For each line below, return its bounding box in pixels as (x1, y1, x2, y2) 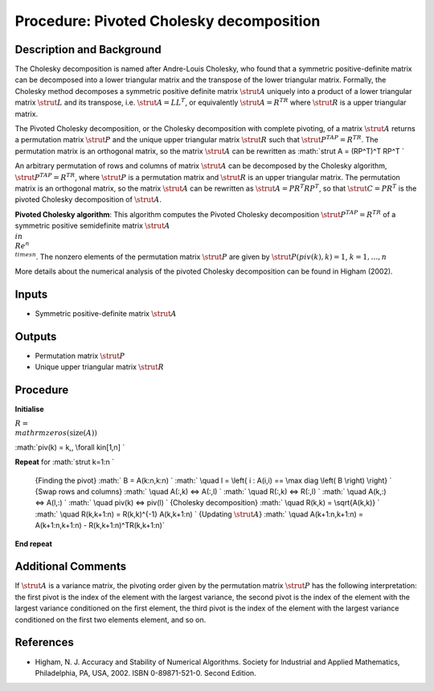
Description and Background (14, 43, 162, 56)
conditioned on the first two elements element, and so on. (14, 615, 207, 624)
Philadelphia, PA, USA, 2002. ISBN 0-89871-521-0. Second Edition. (35, 668, 256, 677)
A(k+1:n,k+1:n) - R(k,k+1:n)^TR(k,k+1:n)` (35, 520, 165, 530)
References (14, 635, 74, 649)
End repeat (14, 539, 52, 549)
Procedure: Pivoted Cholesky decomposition (14, 12, 321, 30)
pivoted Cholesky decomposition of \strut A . (14, 195, 162, 204)
